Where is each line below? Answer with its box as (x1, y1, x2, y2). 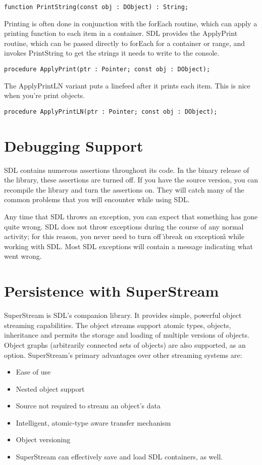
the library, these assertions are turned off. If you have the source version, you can (4, 174, 258, 185)
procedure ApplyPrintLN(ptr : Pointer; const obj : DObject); (4, 108, 218, 115)
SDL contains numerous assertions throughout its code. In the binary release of (4, 164, 249, 175)
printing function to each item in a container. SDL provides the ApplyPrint (4, 28, 238, 38)
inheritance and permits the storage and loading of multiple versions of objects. (4, 330, 249, 340)
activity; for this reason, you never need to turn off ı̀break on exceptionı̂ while (4, 231, 244, 242)
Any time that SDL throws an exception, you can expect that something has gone (4, 211, 258, 222)
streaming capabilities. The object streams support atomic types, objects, (4, 319, 231, 330)
